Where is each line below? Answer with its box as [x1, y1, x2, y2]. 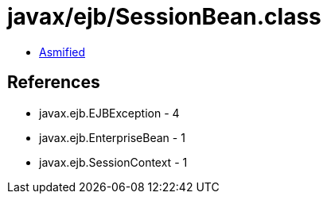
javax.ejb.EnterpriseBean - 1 [39, 130, 185, 144]
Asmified [39, 44, 86, 59]
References [7, 72, 100, 93]
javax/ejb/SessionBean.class [7, 3, 321, 30]
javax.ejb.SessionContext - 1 [39, 155, 188, 169]
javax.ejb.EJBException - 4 [39, 106, 180, 120]
